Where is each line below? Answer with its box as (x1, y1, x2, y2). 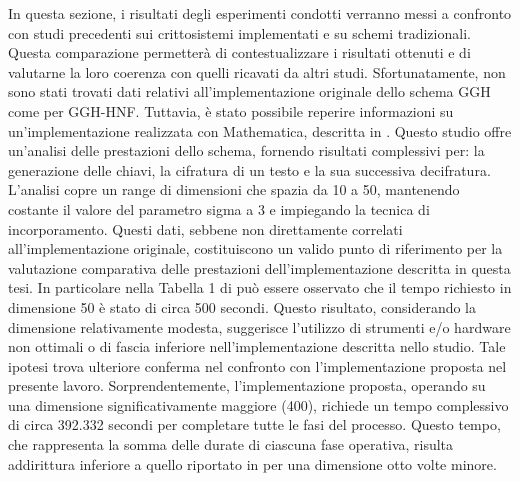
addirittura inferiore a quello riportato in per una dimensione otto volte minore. (8, 453, 497, 474)
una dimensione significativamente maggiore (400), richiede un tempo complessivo (8, 394, 509, 415)
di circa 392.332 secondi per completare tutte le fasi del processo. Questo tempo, (8, 414, 501, 435)
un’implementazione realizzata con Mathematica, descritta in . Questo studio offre (8, 120, 512, 141)
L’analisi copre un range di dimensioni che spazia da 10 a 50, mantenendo (8, 179, 460, 200)
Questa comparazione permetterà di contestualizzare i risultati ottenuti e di (8, 42, 471, 63)
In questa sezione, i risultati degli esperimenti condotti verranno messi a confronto (8, 3, 512, 23)
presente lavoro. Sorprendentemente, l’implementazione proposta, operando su (8, 375, 486, 396)
